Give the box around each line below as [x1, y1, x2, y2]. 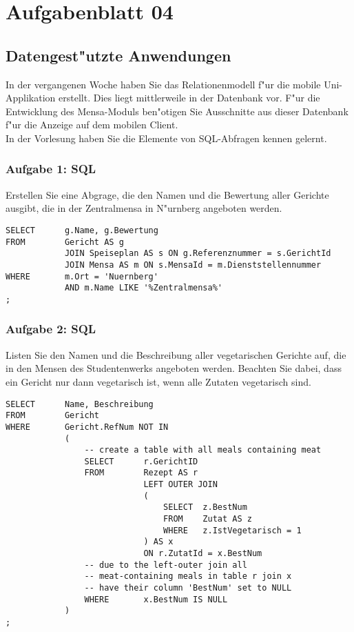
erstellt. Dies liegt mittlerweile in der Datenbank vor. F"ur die [59, 90, 320, 105]
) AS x [143, 537, 174, 547]
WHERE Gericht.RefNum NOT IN [6, 422, 169, 432]
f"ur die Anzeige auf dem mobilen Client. [6, 117, 178, 132]
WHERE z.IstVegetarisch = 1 [163, 525, 302, 535]
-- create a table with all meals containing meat [84, 445, 322, 455]
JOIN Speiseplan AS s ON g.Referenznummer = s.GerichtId [64, 248, 331, 259]
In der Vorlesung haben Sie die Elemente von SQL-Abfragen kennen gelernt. [6, 130, 327, 145]
